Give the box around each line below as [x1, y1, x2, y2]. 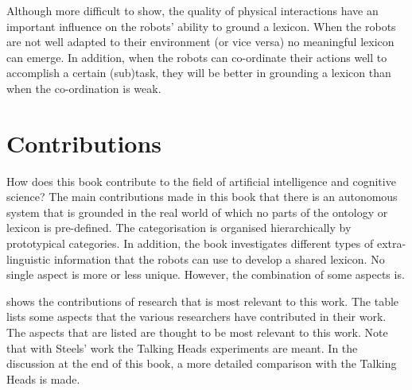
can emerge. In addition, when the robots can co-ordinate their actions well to [6, 48, 387, 65]
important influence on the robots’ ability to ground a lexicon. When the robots [6, 17, 396, 34]
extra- [376, 235, 406, 252]
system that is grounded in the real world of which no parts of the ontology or [6, 203, 388, 220]
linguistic [6, 250, 51, 267]
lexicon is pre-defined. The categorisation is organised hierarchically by [6, 219, 352, 236]
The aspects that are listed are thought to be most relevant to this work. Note [6, 324, 388, 341]
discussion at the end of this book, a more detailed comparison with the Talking [6, 355, 397, 372]
